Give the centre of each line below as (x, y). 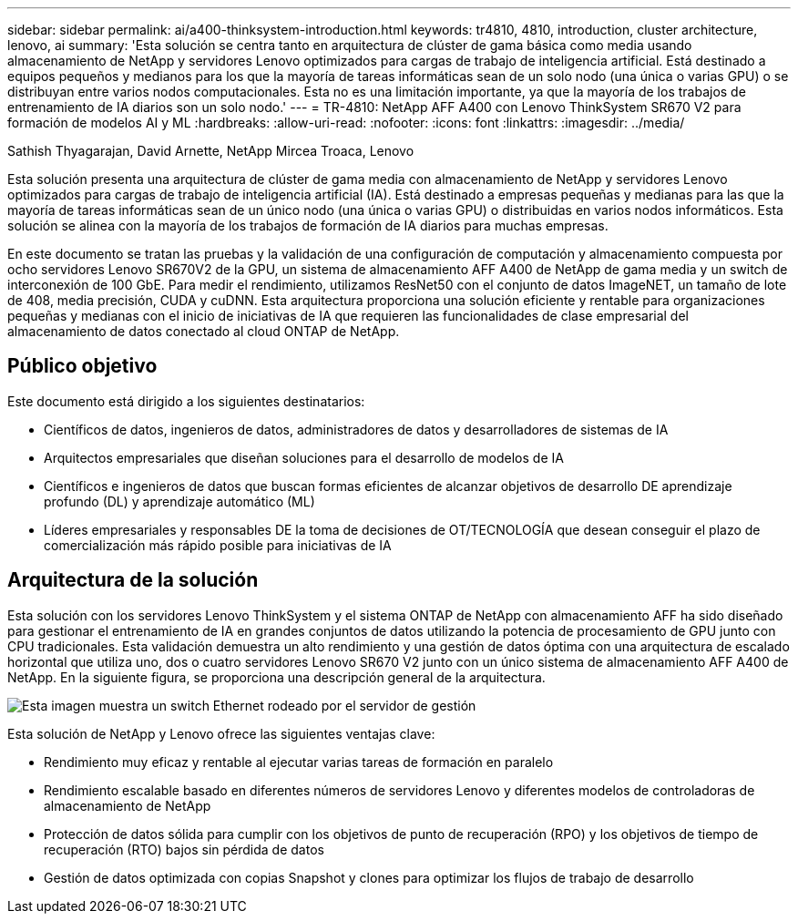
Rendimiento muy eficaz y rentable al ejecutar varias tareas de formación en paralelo (299, 762)
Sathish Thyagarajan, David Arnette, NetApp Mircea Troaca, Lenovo (211, 151)
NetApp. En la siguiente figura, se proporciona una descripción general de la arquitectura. (276, 677)
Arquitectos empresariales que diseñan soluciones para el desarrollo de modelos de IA (304, 457)
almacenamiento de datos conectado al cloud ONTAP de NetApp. (204, 331)
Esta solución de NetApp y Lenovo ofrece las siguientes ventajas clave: (221, 733)
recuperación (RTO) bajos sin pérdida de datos (184, 849)
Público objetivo (82, 366)
